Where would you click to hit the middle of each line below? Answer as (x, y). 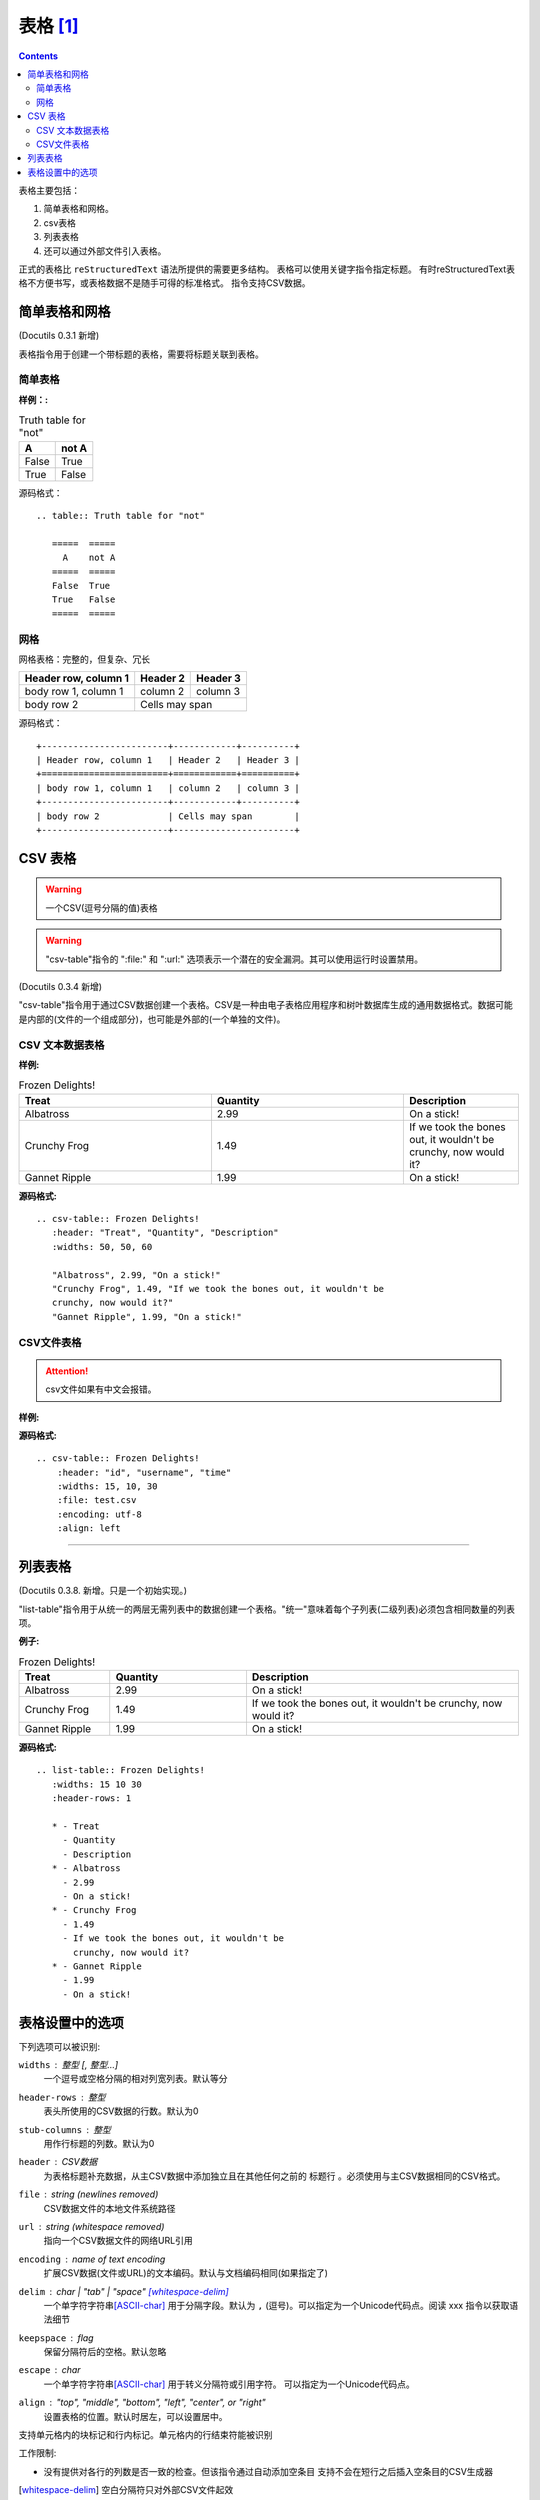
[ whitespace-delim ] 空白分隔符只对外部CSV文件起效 (126, 2490)
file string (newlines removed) (88, 2194)
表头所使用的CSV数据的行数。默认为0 (121, 2111)
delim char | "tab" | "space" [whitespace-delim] (123, 2291)
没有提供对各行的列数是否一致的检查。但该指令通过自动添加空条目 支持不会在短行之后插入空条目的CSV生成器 (268, 2471)
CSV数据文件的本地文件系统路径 (109, 2208)
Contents (38, 56)
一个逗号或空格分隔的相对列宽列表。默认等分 (135, 2079)
